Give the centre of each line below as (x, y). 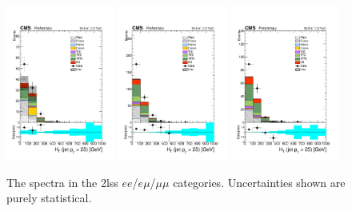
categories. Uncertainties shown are (259, 182)
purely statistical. (49, 198)
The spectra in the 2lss (62, 182)
